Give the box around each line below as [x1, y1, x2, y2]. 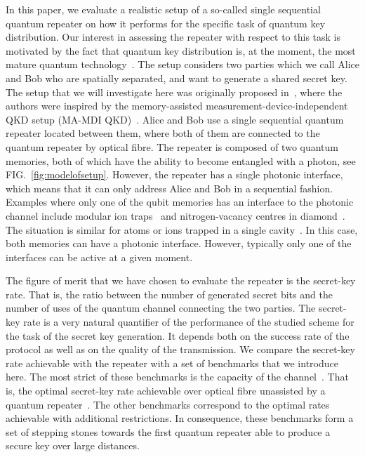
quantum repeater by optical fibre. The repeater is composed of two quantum [6, 139, 339, 154]
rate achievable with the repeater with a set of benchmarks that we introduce [6, 355, 338, 370]
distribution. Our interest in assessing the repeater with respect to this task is [6, 29, 340, 44]
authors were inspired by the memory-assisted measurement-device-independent [6, 98, 348, 113]
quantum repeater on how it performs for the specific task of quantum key [6, 15, 326, 30]
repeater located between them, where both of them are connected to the [6, 126, 320, 140]
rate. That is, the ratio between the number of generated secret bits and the [6, 286, 333, 301]
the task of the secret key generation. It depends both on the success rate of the [6, 328, 350, 343]
